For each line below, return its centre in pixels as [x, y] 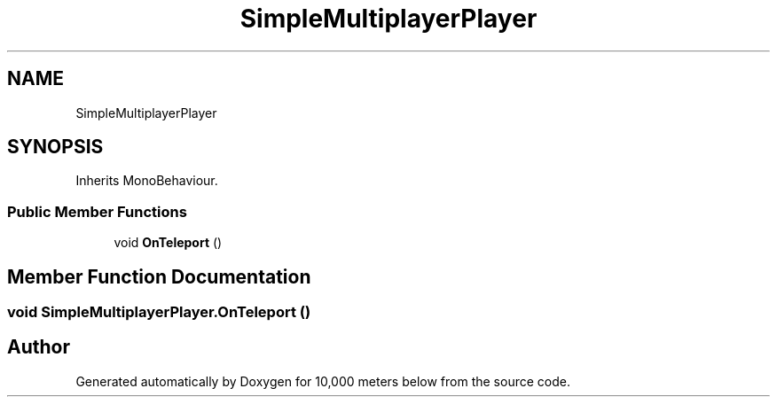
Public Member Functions [97, 211]
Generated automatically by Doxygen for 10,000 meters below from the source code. [323, 381]
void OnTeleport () [168, 243]
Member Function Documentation [159, 276]
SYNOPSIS [55, 147]
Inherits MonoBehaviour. [147, 181]
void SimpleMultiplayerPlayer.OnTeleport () [159, 312]
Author [39, 347]
